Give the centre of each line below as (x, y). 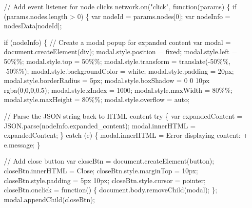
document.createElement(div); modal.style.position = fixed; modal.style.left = (121, 52)
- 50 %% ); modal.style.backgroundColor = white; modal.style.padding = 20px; (119, 71)
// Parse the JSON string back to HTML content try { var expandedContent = (123, 115)
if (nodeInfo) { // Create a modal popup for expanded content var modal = (117, 42)
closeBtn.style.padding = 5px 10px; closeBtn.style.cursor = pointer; (105, 180)
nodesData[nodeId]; (33, 26)
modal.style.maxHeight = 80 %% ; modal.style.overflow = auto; (97, 99)
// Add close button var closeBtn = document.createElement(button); (109, 161)
